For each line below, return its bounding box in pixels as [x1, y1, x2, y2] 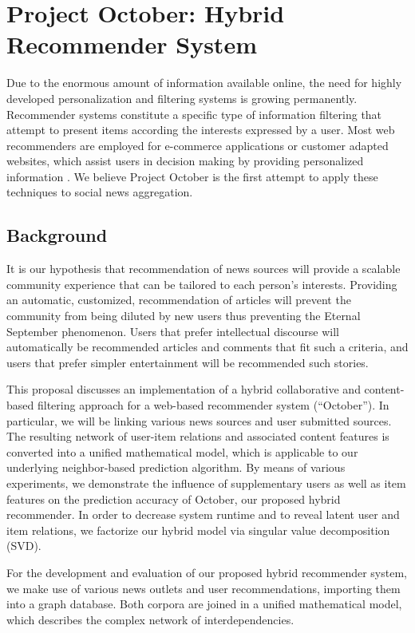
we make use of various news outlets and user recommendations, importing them [6, 580, 401, 596]
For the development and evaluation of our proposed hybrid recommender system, [6, 564, 407, 580]
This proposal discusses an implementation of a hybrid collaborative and [6, 381, 361, 398]
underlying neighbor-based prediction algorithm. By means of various [6, 459, 346, 476]
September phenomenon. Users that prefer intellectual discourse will [6, 322, 340, 339]
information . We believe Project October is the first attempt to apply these [6, 168, 378, 184]
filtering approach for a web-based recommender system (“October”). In [37, 397, 389, 413]
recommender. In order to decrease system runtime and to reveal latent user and [6, 506, 400, 523]
